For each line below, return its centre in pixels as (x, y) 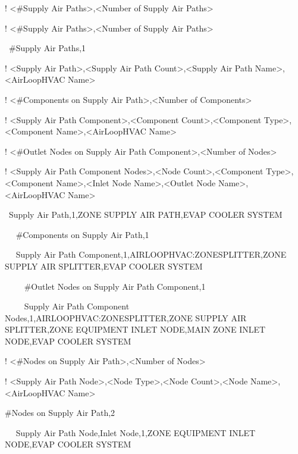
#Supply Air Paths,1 (47, 48)
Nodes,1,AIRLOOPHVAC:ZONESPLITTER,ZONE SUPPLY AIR (126, 317)
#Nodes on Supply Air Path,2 (60, 413)
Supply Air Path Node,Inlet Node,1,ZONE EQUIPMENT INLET (136, 432)
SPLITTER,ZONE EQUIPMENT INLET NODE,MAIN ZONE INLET (135, 329)
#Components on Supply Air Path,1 (82, 234)
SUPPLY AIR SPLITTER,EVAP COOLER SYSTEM (104, 266)
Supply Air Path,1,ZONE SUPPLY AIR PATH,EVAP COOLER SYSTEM (145, 215)
